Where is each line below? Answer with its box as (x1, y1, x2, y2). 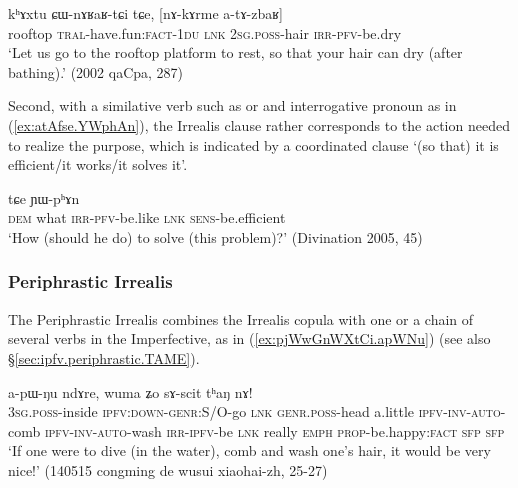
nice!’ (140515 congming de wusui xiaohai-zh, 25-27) (8, 459, 328, 480)
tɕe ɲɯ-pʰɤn (8, 187, 80, 208)
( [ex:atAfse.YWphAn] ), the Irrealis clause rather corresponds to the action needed (8, 114, 510, 135)
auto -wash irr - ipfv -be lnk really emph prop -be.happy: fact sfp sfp (97, 420, 505, 441)
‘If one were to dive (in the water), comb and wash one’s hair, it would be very (8, 440, 491, 461)
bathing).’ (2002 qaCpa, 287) (8, 61, 184, 82)
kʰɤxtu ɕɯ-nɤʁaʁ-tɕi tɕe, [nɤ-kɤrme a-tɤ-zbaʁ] (8, 3, 284, 23)
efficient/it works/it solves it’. (8, 154, 188, 175)
